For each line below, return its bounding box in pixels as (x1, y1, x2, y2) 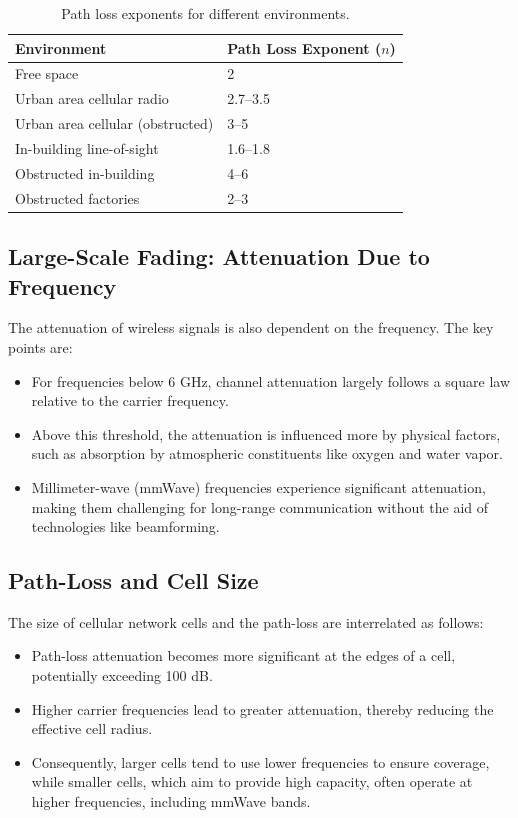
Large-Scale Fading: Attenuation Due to (8, 241, 430, 272)
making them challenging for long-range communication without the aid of (31, 496, 489, 517)
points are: (8, 336, 73, 357)
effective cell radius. (31, 718, 153, 739)
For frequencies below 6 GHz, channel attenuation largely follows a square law (31, 370, 511, 391)
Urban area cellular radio (15, 88, 169, 109)
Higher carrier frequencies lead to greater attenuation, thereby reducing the (31, 698, 494, 719)
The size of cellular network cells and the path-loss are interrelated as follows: (8, 611, 484, 632)
